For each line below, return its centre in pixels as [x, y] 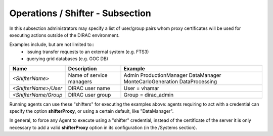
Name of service [88, 75]
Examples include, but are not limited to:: [52, 44]
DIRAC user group [89, 95]
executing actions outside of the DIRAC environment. [64, 35]
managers [80, 81]
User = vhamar [141, 88]
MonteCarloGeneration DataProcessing [170, 81]
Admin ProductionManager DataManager [172, 75]
